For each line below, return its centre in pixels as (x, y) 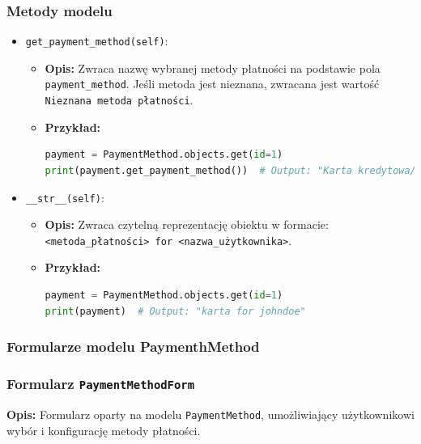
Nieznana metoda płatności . (119, 100)
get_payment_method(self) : (97, 41)
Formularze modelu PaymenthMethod (133, 347)
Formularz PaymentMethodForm (101, 384)
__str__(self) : (65, 197)
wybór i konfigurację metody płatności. (104, 430)
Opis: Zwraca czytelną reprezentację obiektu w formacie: (187, 224)
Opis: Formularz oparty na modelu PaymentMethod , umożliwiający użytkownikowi (210, 414)
